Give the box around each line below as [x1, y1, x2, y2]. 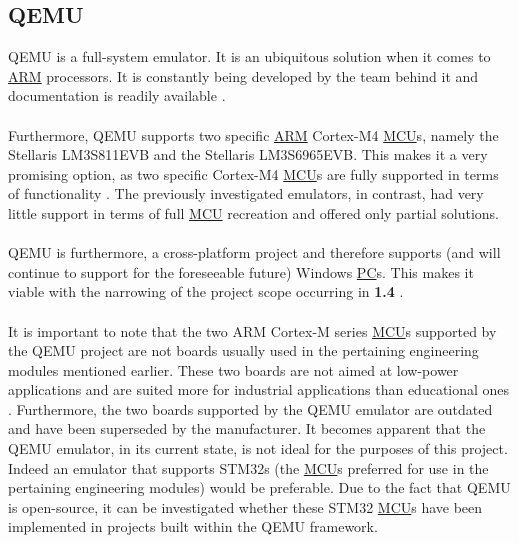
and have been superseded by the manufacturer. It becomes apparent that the [8, 418, 486, 439]
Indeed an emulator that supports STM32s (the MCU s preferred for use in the [8, 457, 489, 478]
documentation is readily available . [8, 85, 226, 106]
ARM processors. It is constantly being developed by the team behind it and [8, 65, 479, 86]
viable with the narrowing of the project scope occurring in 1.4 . [8, 281, 404, 302]
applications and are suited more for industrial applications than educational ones [8, 379, 510, 400]
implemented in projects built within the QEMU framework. [8, 516, 378, 537]
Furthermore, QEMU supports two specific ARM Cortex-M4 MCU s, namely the [8, 124, 499, 145]
